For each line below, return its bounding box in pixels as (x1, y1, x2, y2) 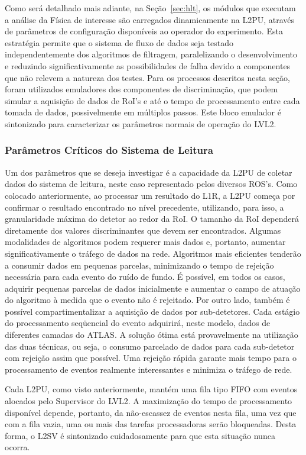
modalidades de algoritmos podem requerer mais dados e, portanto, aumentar (5, 235, 286, 248)
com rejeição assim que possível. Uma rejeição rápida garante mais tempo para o (5, 351, 297, 364)
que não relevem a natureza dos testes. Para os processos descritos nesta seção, (5, 71, 290, 83)
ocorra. (5, 441, 30, 453)
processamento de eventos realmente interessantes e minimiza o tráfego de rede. (5, 363, 292, 375)
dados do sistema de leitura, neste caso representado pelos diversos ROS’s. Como (5, 178, 298, 190)
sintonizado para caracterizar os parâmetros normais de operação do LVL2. (5, 117, 276, 130)
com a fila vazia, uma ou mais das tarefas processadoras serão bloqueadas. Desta (5, 418, 297, 430)
